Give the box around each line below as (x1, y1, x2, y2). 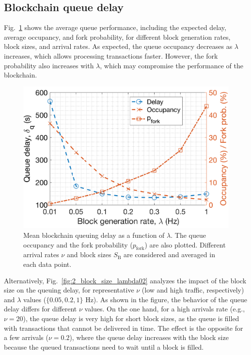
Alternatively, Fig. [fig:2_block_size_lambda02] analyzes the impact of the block (4, 275, 247, 285)
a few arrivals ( (4, 332, 48, 342)
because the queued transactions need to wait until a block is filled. (4, 341, 204, 352)
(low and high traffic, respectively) (141, 285, 244, 295)
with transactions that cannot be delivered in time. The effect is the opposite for (4, 323, 243, 333)
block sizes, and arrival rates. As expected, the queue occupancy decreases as (4, 41, 233, 51)
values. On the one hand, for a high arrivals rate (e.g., (84, 304, 245, 314)
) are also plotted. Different (144, 239, 226, 249)
